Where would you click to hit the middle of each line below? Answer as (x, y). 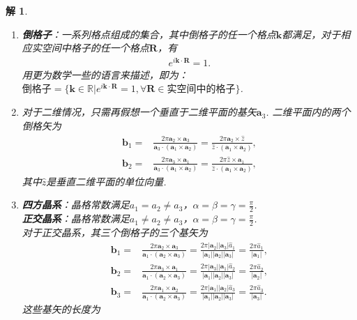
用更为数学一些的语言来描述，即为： (105, 74)
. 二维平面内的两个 (308, 112)
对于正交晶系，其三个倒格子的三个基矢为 (115, 233)
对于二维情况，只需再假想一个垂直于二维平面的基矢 (139, 112)
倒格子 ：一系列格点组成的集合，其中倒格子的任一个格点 (149, 34)
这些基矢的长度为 (61, 309)
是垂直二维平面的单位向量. (106, 181)
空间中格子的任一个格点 (95, 48)
